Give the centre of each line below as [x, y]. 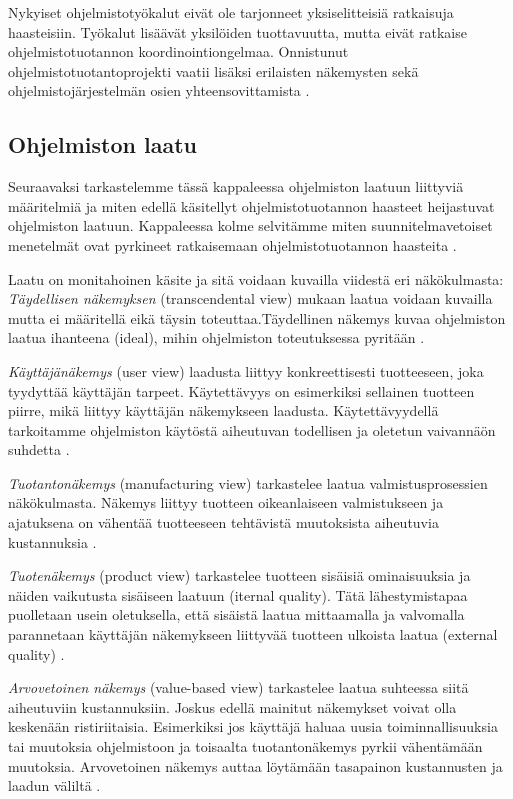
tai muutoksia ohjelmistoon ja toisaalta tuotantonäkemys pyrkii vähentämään [245, 746]
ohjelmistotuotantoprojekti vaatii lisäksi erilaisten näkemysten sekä [213, 70]
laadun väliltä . [54, 785]
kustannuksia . [52, 541]
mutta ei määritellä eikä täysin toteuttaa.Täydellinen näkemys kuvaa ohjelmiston [257, 317]
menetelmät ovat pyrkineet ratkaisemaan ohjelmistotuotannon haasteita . [232, 244]
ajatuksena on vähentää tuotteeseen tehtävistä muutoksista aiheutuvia [223, 522]
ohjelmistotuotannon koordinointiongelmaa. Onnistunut [178, 51]
